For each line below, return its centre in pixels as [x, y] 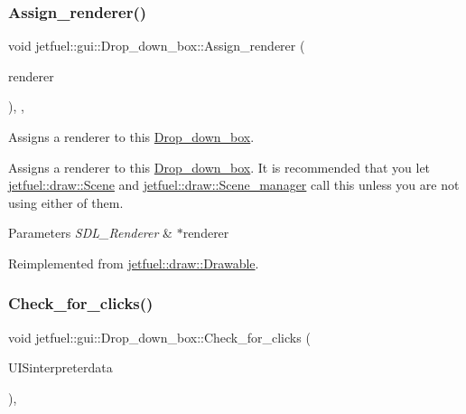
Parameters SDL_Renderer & [90, 233]
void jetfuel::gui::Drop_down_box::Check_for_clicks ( [159, 337]
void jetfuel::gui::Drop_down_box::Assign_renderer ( [157, 46]
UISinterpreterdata [61, 367]
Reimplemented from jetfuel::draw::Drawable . [134, 263]
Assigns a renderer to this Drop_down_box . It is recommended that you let [219, 167]
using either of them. [66, 202]
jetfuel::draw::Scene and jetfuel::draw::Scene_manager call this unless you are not [234, 185]
